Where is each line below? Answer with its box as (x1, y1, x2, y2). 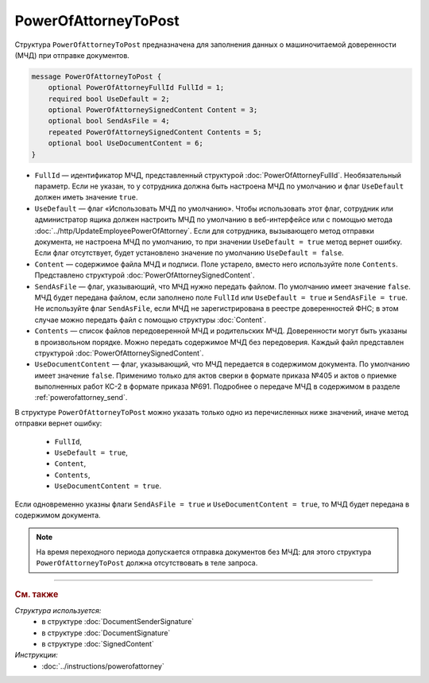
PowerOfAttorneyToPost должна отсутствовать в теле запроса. (36, 558, 258, 568)
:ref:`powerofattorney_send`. (34, 393, 128, 402)
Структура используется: (14, 605, 102, 615)
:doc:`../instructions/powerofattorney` (41, 661, 164, 671)
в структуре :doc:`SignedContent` (41, 638, 155, 648)
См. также (14, 588, 59, 600)
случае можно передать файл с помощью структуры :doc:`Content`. (34, 315, 266, 324)
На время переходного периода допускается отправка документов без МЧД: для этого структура (36, 547, 372, 557)
